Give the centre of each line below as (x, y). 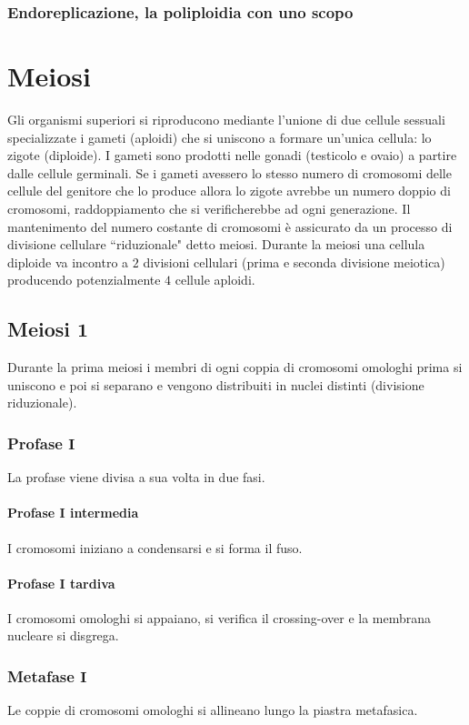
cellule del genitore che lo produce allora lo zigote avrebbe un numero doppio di (229, 191)
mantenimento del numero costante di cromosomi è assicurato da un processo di (230, 226)
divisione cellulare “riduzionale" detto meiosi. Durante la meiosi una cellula (216, 244)
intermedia (105, 513)
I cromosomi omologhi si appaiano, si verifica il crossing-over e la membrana (220, 617)
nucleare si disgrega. (63, 635)
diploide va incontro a (68, 262)
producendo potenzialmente (84, 280)
